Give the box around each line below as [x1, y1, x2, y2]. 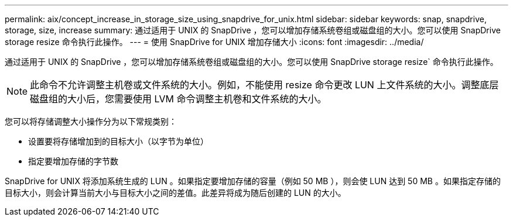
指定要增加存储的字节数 [28, 156, 118, 166]
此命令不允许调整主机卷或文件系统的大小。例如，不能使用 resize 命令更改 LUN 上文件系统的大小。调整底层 [30, 79, 499, 91]
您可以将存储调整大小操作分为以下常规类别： [5, 116, 177, 126]
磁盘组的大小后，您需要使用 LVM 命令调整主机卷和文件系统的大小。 [30, 93, 327, 105]
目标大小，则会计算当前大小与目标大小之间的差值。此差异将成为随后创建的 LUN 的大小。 [5, 188, 346, 198]
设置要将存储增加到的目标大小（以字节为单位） [28, 136, 208, 146]
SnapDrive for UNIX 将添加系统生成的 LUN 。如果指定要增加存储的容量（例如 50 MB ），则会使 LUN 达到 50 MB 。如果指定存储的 [5, 176, 501, 186]
